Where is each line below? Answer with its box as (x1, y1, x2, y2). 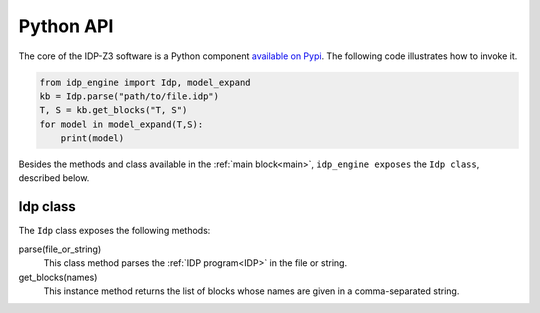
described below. (18, 172, 90, 184)
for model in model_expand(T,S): (39, 118, 204, 130)
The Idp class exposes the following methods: (18, 225, 211, 237)
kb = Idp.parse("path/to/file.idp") (39, 90, 220, 102)
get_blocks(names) (18, 271, 98, 283)
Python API (18, 15, 114, 37)
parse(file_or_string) (18, 243, 102, 255)
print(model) (60, 133, 125, 144)
